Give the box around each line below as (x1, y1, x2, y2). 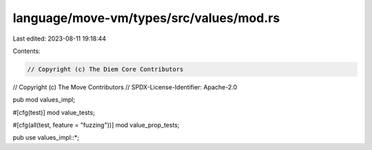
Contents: (12, 47, 41, 55)
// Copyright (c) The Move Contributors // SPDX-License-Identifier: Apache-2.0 (12, 83, 238, 91)
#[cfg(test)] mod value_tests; (12, 108, 96, 116)
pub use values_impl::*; (12, 133, 79, 142)
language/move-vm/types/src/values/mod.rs (12, 10, 280, 25)
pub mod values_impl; (12, 96, 76, 104)
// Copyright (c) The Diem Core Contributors (27, 65, 184, 73)
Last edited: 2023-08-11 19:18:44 (12, 34, 107, 43)
